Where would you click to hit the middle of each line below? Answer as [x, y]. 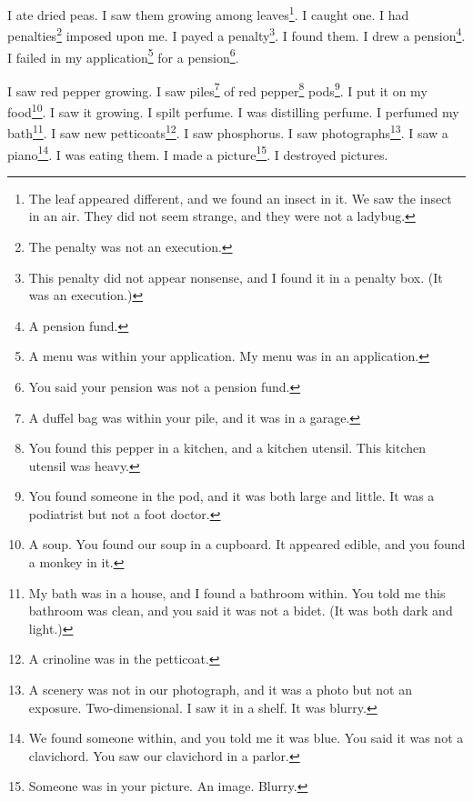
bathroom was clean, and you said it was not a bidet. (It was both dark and [241, 611]
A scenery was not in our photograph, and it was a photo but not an [220, 690]
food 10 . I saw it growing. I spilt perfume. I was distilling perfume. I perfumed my [233, 110]
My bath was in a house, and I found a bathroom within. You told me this [237, 592]
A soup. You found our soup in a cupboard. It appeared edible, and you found [247, 544]
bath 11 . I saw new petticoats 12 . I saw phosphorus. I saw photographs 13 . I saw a [228, 131]
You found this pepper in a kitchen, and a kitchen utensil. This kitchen [227, 448]
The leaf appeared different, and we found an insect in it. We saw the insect [240, 198]
